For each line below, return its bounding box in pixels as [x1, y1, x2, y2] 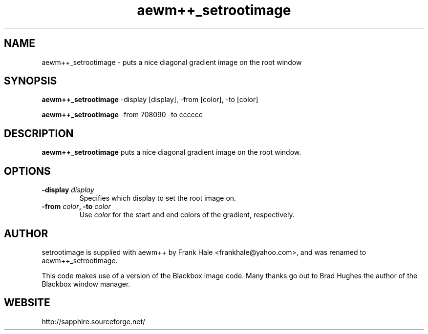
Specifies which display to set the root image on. [79, 194, 236, 203]
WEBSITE [4, 296, 50, 309]
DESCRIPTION [4, 127, 74, 140]
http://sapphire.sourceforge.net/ [42, 317, 146, 326]
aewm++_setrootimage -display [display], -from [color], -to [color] [42, 95, 258, 104]
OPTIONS [4, 165, 51, 177]
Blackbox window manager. [42, 279, 130, 288]
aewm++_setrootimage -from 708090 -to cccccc [42, 110, 203, 119]
